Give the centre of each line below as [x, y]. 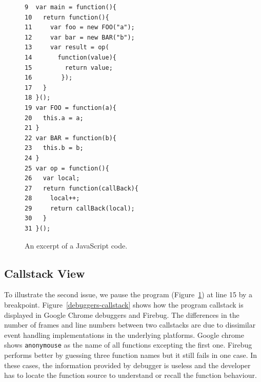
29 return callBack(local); [80, 208]
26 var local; [52, 178]
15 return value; [69, 68]
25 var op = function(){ [67, 168]
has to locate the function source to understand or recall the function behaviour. [130, 375]
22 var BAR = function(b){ [71, 138]
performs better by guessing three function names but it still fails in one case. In [131, 355]
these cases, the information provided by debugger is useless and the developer [127, 365]
